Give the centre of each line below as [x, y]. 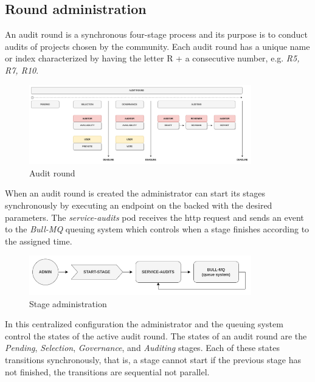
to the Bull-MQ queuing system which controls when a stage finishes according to [157, 229]
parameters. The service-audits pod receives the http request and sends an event [154, 217]
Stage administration [68, 303]
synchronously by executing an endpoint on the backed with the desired [139, 205]
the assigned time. [39, 241]
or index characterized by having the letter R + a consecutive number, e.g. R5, [152, 58]
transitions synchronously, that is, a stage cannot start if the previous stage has [153, 359]
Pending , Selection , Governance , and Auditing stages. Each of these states [142, 348]
